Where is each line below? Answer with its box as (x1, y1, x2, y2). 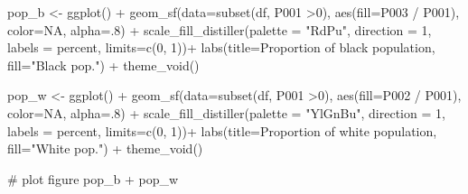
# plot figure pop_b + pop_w (7, 169, 179, 188)
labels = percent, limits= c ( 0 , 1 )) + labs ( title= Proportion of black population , (7, 38, 435, 57)
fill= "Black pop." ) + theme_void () (7, 55, 200, 74)
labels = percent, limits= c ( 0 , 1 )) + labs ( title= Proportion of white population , (7, 121, 437, 140)
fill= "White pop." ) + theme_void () (7, 139, 203, 158)
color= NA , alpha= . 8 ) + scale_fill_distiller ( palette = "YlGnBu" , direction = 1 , (7, 103, 445, 122)
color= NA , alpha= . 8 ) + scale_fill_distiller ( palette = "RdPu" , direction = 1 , (7, 20, 432, 39)
